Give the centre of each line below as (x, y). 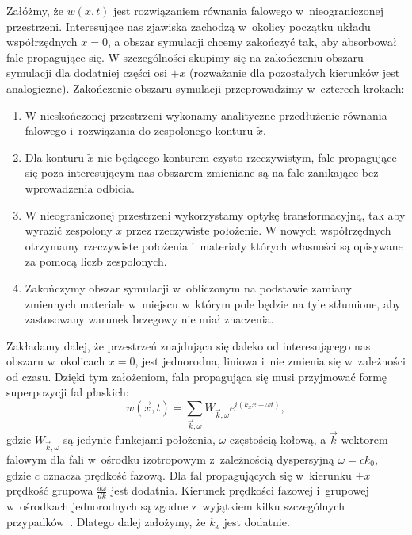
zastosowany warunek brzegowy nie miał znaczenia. (149, 319)
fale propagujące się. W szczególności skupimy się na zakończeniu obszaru (185, 57)
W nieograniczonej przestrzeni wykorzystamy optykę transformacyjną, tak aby (215, 214)
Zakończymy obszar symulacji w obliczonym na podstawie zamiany (188, 287)
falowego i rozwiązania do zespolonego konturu (139, 130)
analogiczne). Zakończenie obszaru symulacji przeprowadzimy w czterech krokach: (206, 88)
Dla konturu (54, 157)
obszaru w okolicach (56, 361)
